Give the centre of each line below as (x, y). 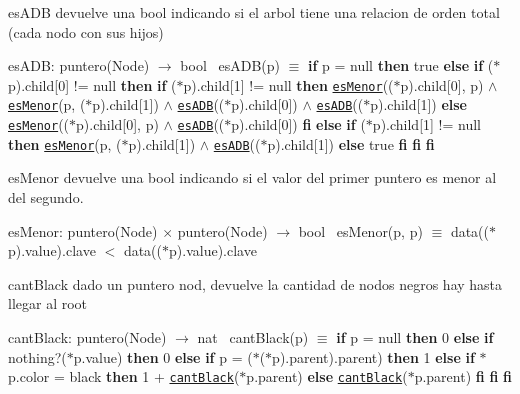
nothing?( (37, 356)
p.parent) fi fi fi (463, 376)
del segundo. (46, 197)
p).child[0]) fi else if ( (298, 124)
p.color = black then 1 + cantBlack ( (124, 376)
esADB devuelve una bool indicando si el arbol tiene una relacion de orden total (254, 12)
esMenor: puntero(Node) (83, 230)
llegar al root (48, 303)
